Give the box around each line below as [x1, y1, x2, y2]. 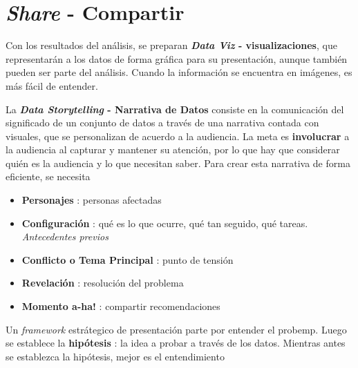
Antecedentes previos [21, 229, 109, 244]
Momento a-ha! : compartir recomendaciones [21, 299, 220, 313]
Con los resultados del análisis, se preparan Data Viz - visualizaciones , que [6, 38, 337, 52]
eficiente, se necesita [6, 169, 91, 184]
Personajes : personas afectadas [21, 193, 162, 207]
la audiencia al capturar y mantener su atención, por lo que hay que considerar [6, 142, 340, 157]
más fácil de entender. [6, 78, 98, 93]
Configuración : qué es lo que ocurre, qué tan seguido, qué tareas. [21, 215, 308, 230]
